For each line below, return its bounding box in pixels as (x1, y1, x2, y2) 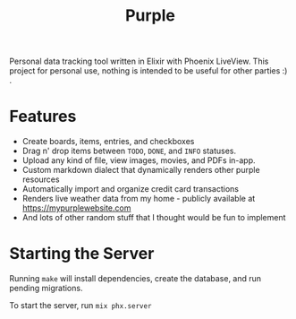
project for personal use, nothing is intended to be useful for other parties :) (9, 65, 288, 76)
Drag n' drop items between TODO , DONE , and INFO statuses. (21, 145, 237, 157)
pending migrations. (9, 283, 83, 294)
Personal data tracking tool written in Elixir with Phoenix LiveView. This (9, 56, 269, 67)
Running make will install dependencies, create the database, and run (9, 273, 262, 284)
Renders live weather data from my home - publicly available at (21, 194, 256, 204)
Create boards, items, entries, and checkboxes (21, 136, 195, 147)
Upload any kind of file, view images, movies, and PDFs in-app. (21, 155, 257, 166)
